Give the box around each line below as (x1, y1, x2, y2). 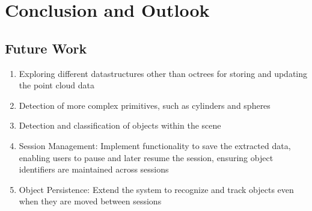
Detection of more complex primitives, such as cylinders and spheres (19, 99, 271, 111)
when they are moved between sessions (19, 195, 162, 207)
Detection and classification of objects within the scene (19, 119, 221, 132)
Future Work (5, 38, 87, 57)
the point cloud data (19, 79, 95, 91)
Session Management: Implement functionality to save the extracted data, (19, 139, 291, 151)
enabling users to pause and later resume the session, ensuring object (19, 151, 274, 164)
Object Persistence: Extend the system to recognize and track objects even (19, 183, 294, 195)
